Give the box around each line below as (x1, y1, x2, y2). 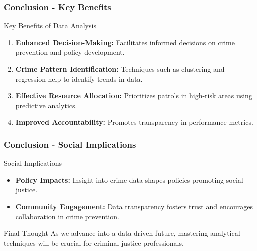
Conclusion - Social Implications (4, 138, 136, 150)
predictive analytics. (15, 100, 77, 110)
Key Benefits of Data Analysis (4, 20, 96, 31)
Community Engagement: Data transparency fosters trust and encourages (15, 201, 253, 211)
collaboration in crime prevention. (15, 211, 119, 221)
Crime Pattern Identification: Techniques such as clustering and (15, 64, 225, 74)
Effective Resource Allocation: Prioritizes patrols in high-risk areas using (15, 90, 252, 101)
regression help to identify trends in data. (15, 73, 143, 84)
